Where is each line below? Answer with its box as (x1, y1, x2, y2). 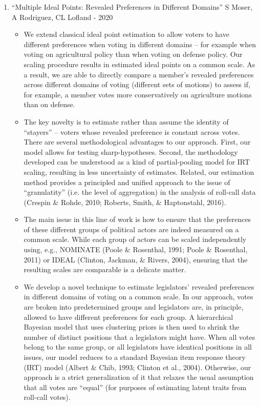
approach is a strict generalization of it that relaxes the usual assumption (24, 372, 254, 382)
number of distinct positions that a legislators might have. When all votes (24, 331, 255, 342)
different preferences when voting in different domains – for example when (24, 38, 256, 49)
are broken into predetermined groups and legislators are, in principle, (24, 301, 244, 312)
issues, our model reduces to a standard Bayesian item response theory (24, 352, 246, 362)
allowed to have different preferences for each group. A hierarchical (24, 311, 233, 322)
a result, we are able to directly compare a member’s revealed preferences (24, 69, 254, 79)
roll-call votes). (24, 392, 71, 402)
